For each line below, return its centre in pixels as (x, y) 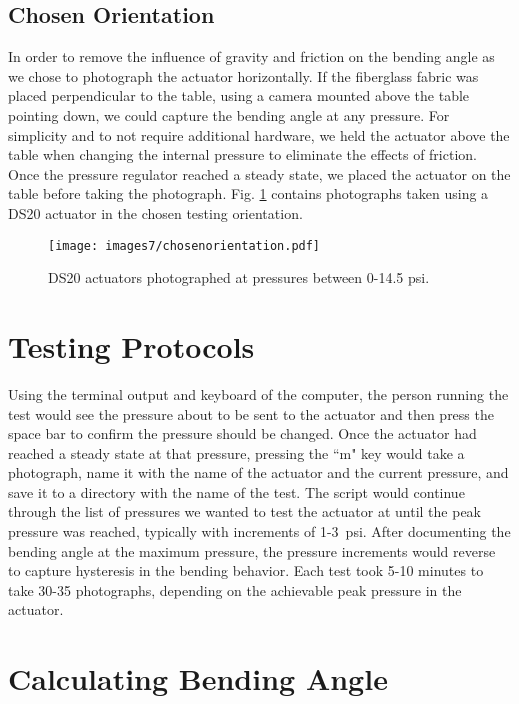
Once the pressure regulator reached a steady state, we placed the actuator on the (259, 173)
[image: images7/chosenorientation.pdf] (184, 245)
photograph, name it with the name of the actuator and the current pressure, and (258, 472)
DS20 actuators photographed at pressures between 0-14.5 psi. (239, 277)
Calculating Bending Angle (198, 678)
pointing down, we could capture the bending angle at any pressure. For (229, 114)
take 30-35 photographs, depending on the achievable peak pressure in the (235, 589)
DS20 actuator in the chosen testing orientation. (155, 212)
